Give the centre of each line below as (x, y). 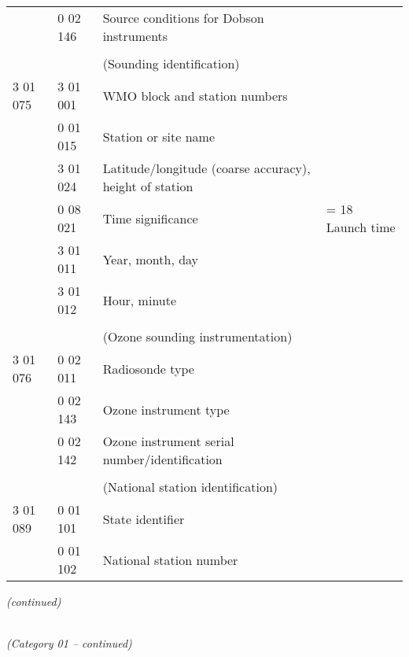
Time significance (150, 218)
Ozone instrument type (166, 409)
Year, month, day (151, 259)
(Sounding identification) (171, 63)
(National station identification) (190, 487)
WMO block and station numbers (195, 95)
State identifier (144, 519)
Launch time (361, 227)
